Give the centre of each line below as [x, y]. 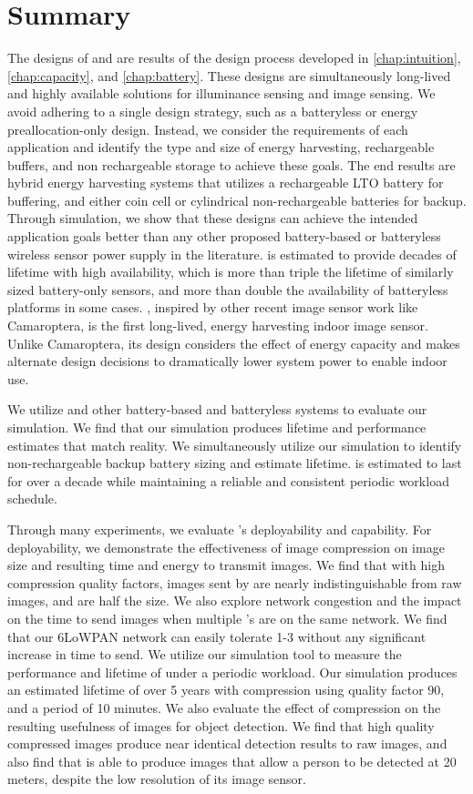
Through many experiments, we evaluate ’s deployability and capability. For [220, 529]
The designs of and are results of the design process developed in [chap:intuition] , [234, 58]
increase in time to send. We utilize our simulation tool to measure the [205, 654]
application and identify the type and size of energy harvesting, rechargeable [221, 147]
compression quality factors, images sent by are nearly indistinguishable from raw [235, 582]
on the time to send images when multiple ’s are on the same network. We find [227, 618]
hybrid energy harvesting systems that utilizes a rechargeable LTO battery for [226, 183]
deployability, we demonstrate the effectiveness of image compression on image [226, 547]
